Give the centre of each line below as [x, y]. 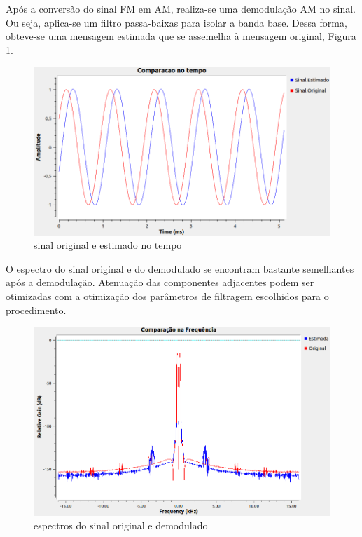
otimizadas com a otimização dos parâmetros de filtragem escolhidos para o [167, 296]
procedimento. [36, 310]
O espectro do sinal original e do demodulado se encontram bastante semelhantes [180, 268]
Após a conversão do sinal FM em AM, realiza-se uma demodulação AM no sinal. [181, 8]
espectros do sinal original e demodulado [121, 525]
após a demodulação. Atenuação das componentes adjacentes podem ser [160, 282]
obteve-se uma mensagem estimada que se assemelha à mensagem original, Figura [181, 36]
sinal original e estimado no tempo [108, 245]
